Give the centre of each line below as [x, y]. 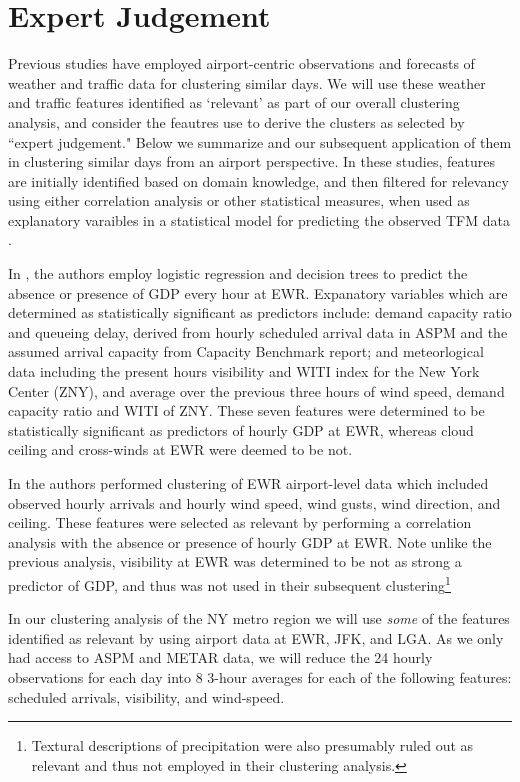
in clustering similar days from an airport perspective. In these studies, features [252, 161]
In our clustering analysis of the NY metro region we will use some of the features [259, 618]
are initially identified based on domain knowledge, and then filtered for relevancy [258, 180]
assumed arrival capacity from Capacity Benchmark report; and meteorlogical [246, 351]
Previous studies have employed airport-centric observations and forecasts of [241, 63]
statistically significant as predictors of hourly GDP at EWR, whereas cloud [241, 429]
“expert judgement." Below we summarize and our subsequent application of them [260, 141]
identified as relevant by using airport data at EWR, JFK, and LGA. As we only [256, 637]
